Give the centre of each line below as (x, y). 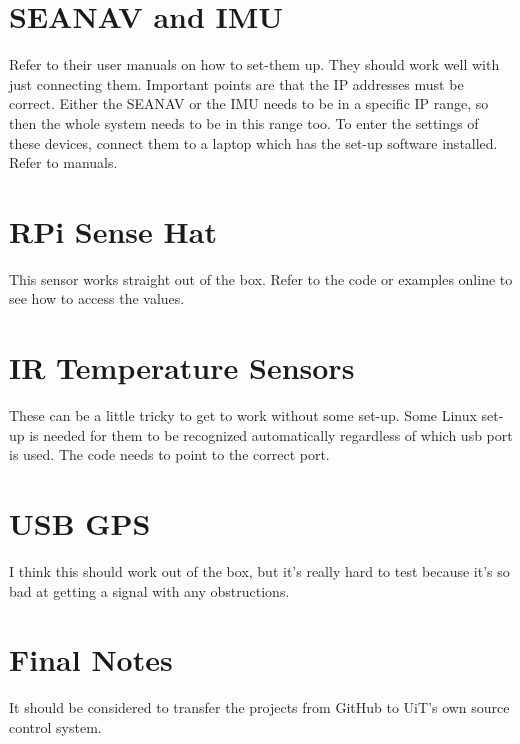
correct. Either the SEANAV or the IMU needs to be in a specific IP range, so (249, 103)
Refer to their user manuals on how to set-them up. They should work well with (254, 64)
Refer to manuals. (63, 162)
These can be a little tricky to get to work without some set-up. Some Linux (243, 415)
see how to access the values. (97, 298)
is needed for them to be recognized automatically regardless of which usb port (271, 434)
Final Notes (91, 659)
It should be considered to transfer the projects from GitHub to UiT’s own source (259, 707)
